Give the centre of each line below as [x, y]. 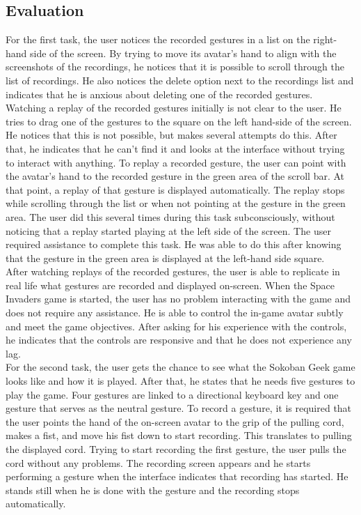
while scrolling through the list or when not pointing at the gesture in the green [176, 203]
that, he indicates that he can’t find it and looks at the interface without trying [175, 148]
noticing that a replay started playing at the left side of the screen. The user [168, 230]
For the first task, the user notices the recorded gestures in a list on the [158, 39]
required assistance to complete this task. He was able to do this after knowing [174, 244]
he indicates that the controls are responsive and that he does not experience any [179, 340]
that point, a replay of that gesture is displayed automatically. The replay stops [175, 189]
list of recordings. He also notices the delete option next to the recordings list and [180, 80]
